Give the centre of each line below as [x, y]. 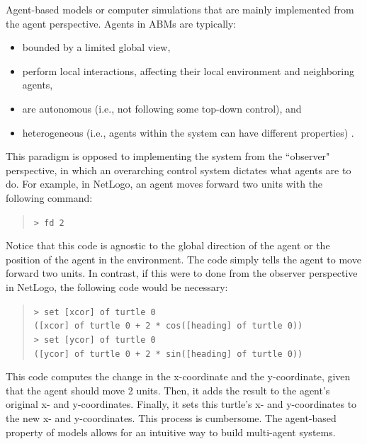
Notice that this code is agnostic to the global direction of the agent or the [168, 245]
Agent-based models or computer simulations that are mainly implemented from [180, 9]
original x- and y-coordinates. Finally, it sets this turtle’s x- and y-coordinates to [181, 404]
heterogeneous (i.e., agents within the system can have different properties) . [188, 132]
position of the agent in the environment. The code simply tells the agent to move [183, 259]
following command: [49, 197]
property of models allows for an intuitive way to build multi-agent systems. [171, 432]
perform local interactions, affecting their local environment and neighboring [188, 70]
